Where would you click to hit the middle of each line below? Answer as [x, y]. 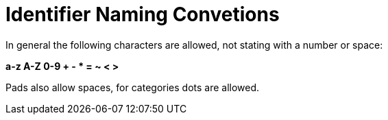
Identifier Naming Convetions [143, 14]
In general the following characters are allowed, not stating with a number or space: [194, 45]
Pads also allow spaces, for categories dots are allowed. [133, 87]
